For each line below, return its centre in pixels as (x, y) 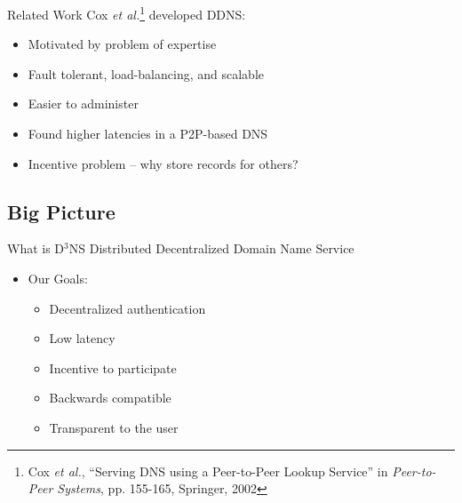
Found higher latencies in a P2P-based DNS (148, 134)
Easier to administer (83, 104)
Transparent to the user (114, 427)
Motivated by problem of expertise (122, 44)
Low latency (82, 338)
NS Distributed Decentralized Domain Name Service (211, 248)
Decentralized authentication (127, 308)
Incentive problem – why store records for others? (163, 163)
